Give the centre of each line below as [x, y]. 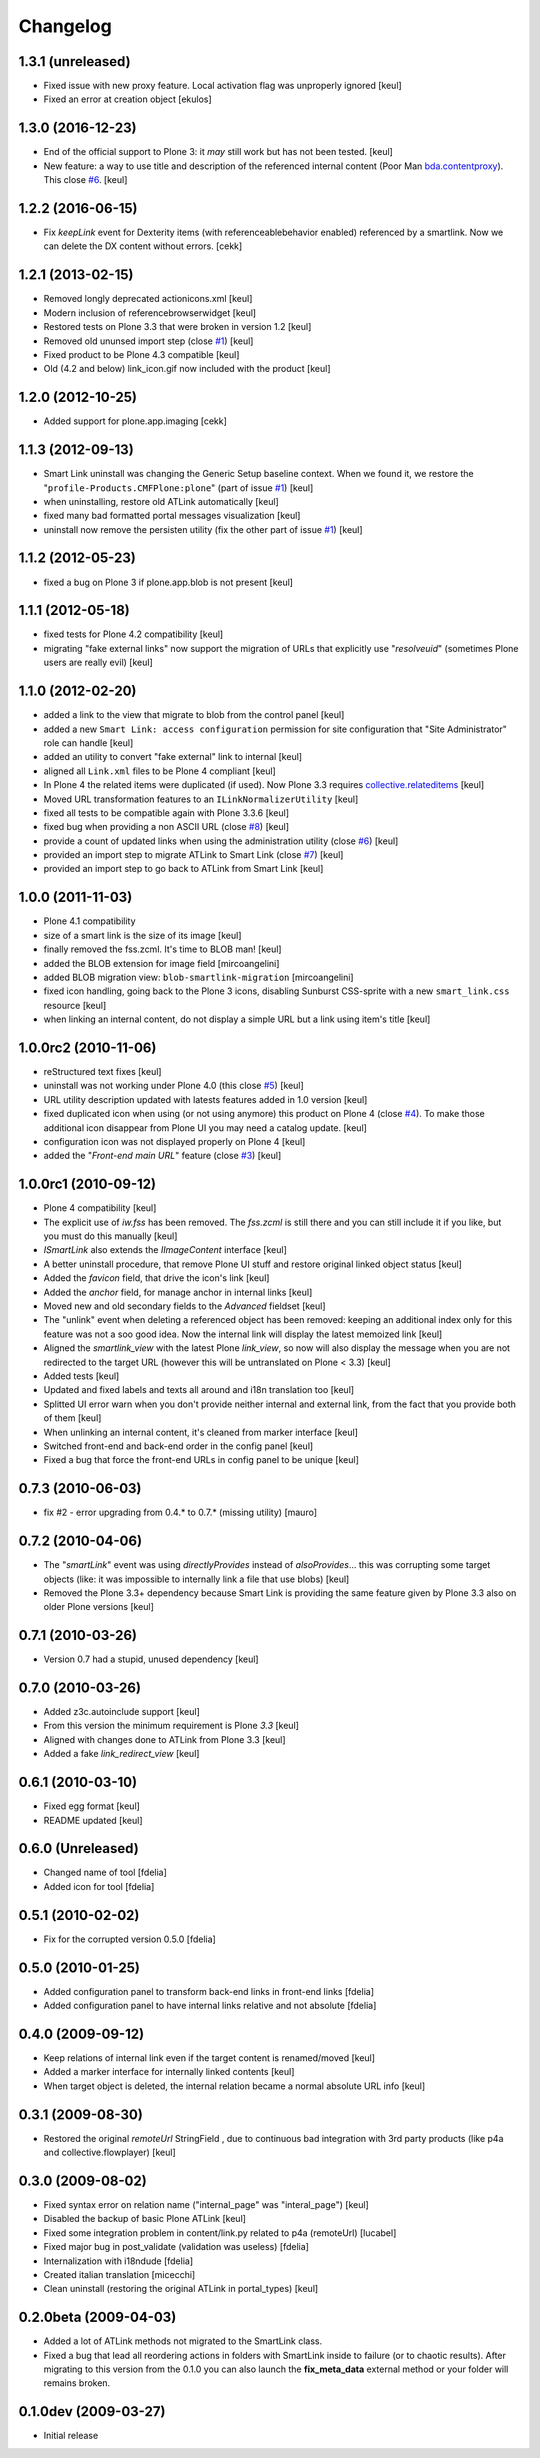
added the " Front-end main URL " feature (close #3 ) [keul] [162, 1156]
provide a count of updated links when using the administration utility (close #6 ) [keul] [221, 841]
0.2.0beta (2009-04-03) [97, 2317]
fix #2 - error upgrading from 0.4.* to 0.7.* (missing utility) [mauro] [180, 1512]
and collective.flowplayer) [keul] [110, 2152]
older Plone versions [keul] [99, 1607]
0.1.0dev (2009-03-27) [92, 2411]
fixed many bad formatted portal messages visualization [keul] [172, 516]
